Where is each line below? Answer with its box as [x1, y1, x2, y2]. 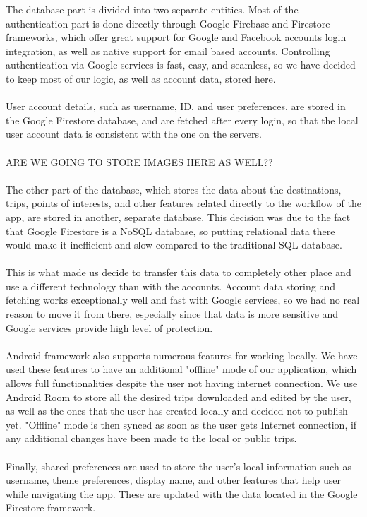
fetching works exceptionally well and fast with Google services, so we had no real [6, 292, 360, 307]
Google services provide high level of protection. [6, 320, 213, 335]
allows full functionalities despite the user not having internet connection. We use [6, 376, 358, 391]
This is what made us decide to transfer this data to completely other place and [6, 265, 351, 280]
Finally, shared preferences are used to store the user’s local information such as [6, 458, 351, 473]
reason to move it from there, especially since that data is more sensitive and [6, 307, 339, 321]
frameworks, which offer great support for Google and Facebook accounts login [6, 30, 347, 44]
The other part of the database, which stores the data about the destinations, [6, 182, 342, 196]
